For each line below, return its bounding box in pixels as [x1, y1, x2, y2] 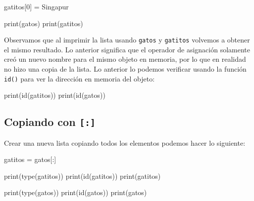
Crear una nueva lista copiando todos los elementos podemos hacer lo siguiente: [4, 137, 246, 148]
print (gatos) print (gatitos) [4, 18, 83, 28]
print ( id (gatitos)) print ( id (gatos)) [4, 90, 105, 100]
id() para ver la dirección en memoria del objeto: [4, 73, 155, 83]
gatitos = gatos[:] [4, 154, 56, 164]
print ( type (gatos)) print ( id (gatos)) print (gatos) [4, 187, 147, 198]
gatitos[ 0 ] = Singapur [4, 1, 69, 11]
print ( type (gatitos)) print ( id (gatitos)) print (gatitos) [4, 170, 161, 181]
